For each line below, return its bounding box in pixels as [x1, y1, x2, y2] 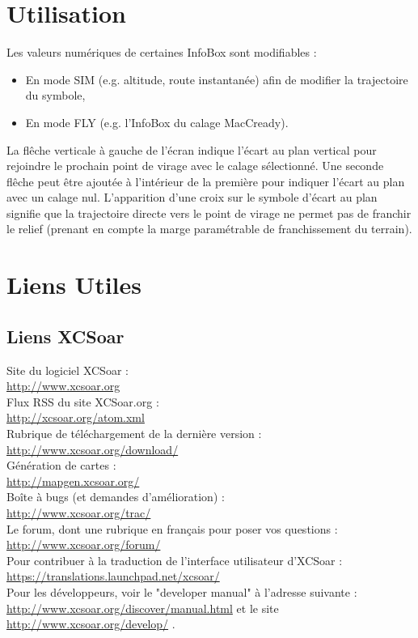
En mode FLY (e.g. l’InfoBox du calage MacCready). [25, 113, 289, 130]
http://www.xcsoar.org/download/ [6, 440, 179, 457]
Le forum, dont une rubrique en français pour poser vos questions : [6, 520, 338, 537]
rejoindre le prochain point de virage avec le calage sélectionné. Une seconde [6, 157, 384, 174]
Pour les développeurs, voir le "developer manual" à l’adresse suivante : [6, 583, 357, 600]
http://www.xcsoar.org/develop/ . [6, 615, 175, 632]
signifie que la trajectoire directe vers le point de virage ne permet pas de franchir [6, 204, 412, 221]
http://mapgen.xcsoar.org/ [6, 472, 140, 489]
